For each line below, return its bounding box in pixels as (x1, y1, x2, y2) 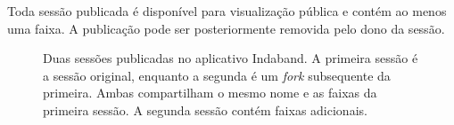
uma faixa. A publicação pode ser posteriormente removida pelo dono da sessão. (7, 19, 445, 37)
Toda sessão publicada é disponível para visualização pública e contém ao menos (7, 2, 447, 20)
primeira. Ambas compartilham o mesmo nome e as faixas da (43, 83, 377, 102)
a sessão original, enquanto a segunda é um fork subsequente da (43, 66, 391, 84)
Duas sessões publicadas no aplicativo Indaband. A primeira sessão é (43, 49, 418, 67)
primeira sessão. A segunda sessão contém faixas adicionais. (43, 100, 367, 119)
